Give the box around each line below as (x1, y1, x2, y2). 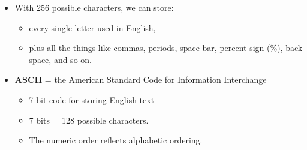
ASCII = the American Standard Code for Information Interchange (14, 73, 267, 86)
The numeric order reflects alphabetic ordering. (29, 134, 203, 146)
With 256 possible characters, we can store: (14, 1, 174, 13)
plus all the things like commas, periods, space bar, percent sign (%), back (29, 41, 303, 54)
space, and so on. (29, 53, 92, 65)
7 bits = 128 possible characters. (29, 113, 149, 126)
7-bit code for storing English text (29, 93, 155, 106)
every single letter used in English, (29, 21, 156, 34)
